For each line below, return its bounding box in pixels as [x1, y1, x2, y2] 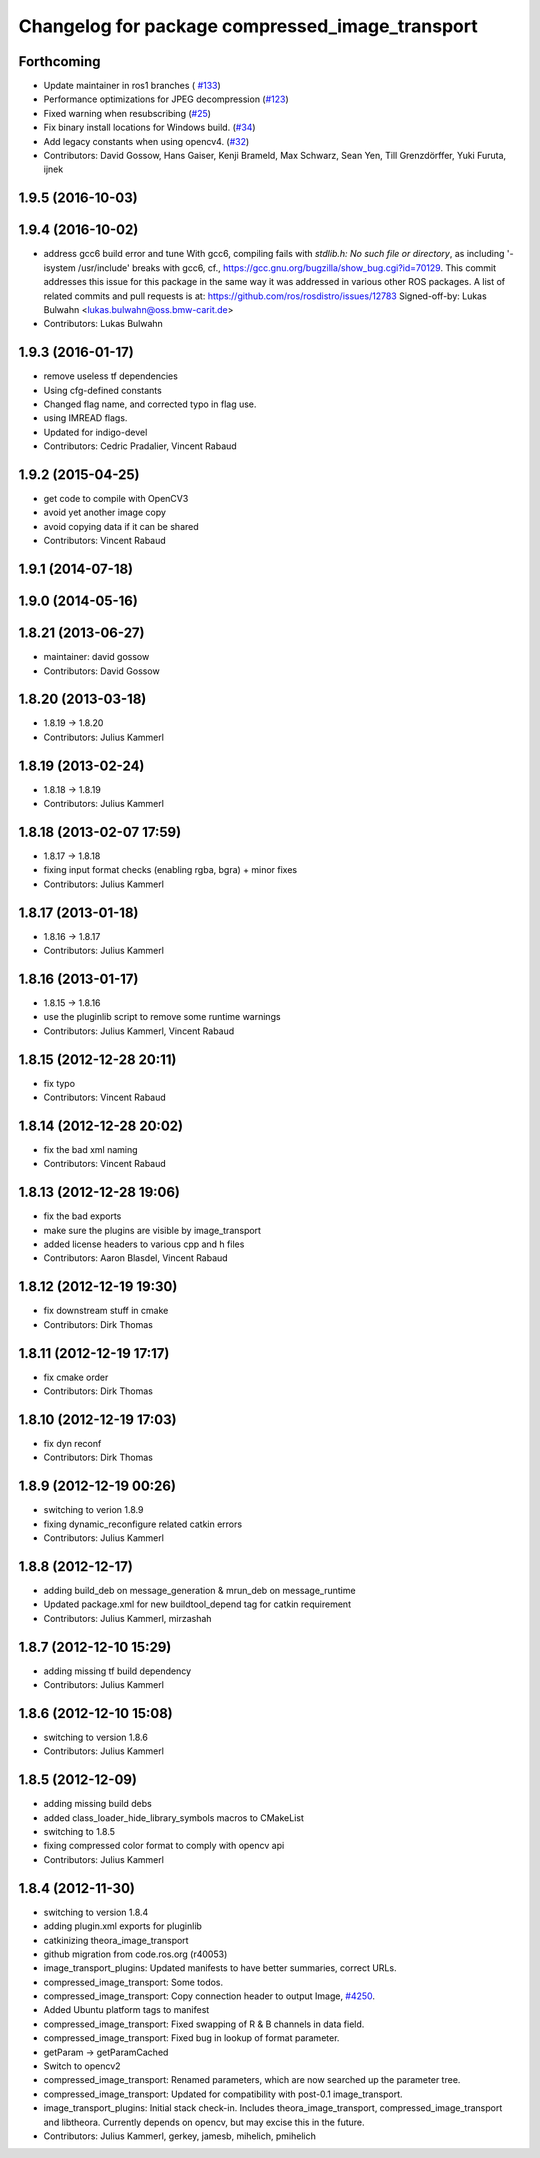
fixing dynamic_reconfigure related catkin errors [43, 1518, 243, 1530]
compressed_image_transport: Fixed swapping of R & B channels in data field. [43, 2018, 365, 2030]
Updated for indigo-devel [43, 426, 148, 438]
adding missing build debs [43, 1798, 152, 1810]
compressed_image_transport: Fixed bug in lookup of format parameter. [43, 2032, 340, 2044]
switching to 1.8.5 [43, 1826, 115, 1838]
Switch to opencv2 [43, 2060, 121, 2072]
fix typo [43, 1077, 75, 1089]
